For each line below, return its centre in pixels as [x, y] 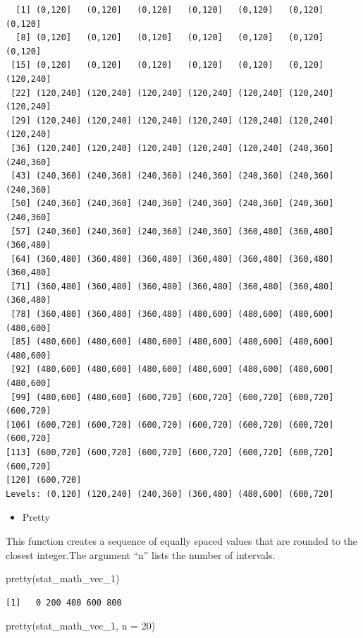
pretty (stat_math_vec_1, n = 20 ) [81, 626]
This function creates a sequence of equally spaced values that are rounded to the [182, 540]
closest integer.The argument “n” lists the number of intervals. [141, 554]
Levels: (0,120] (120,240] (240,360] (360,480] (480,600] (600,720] [170, 494]
